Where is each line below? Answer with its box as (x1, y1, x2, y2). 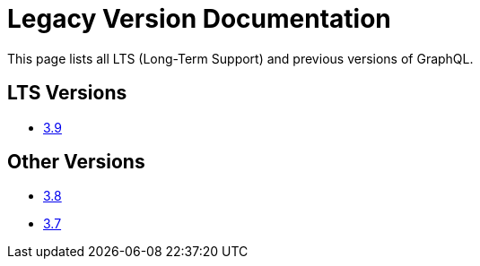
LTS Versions (7, 82, 127, 105)
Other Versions (7, 150, 145, 174)
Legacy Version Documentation (7, 4, 391, 34)
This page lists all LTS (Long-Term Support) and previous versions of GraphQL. (7, 50, 474, 66)
